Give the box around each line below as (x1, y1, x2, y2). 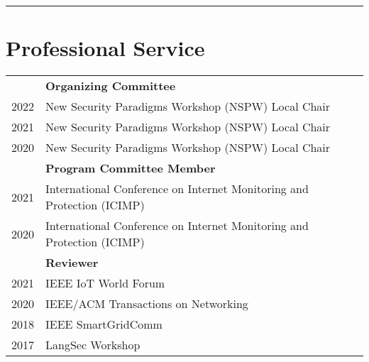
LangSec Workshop (45, 336, 141, 353)
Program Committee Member (45, 160, 216, 177)
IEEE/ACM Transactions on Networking (45, 295, 248, 312)
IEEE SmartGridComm (45, 316, 163, 333)
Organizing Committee (45, 77, 176, 94)
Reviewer (45, 254, 99, 271)
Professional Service (6, 33, 205, 62)
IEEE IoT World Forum (45, 275, 165, 292)
